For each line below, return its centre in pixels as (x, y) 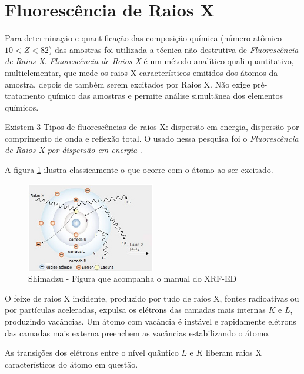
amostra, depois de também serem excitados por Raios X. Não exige (128, 84)
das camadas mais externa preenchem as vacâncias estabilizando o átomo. (138, 333)
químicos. (22, 107)
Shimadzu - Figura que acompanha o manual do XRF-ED (133, 278)
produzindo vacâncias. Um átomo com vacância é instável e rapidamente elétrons (151, 321)
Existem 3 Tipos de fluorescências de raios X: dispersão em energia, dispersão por (152, 127)
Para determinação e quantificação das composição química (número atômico (143, 38)
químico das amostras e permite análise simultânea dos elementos (165, 96)
